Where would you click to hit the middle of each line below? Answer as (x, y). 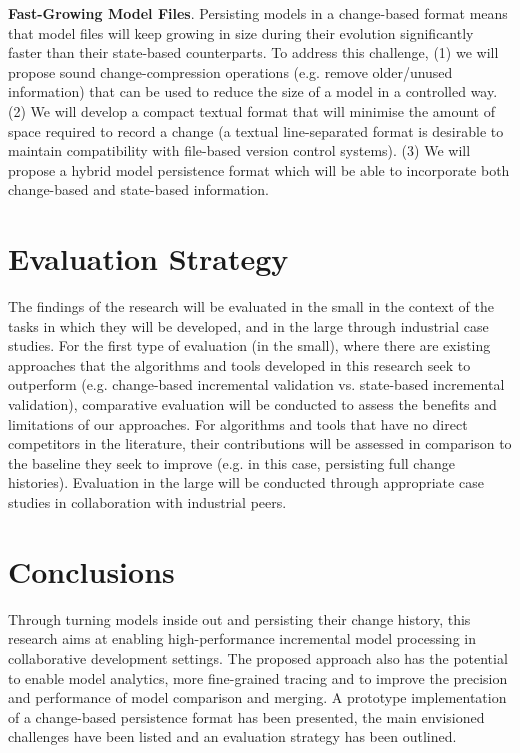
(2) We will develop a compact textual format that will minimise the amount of (251, 110)
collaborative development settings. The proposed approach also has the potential (258, 657)
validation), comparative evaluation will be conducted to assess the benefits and (252, 404)
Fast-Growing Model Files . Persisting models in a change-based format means (258, 13)
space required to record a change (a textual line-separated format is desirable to (256, 130)
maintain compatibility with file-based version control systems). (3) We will (239, 150)
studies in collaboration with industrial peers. (147, 502)
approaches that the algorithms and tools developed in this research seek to (239, 364)
